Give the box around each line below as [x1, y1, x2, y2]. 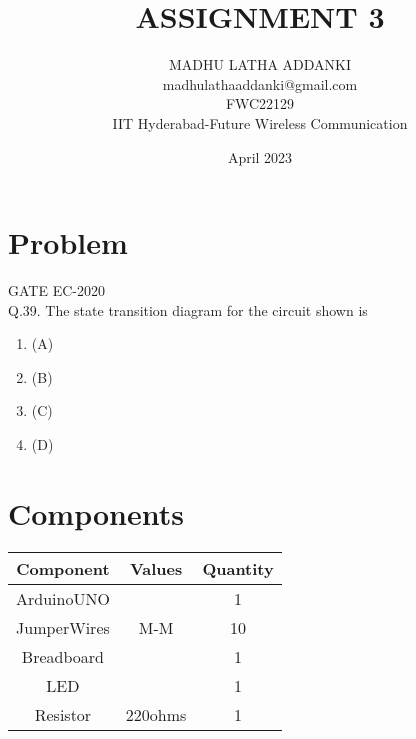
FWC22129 [225, 93, 295, 114]
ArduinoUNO [16, 586, 110, 610]
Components [8, 492, 184, 533]
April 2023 [227, 146, 293, 167]
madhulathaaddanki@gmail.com [162, 73, 358, 94]
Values [129, 556, 183, 580]
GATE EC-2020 [8, 280, 105, 301]
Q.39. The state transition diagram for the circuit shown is [8, 299, 368, 320]
